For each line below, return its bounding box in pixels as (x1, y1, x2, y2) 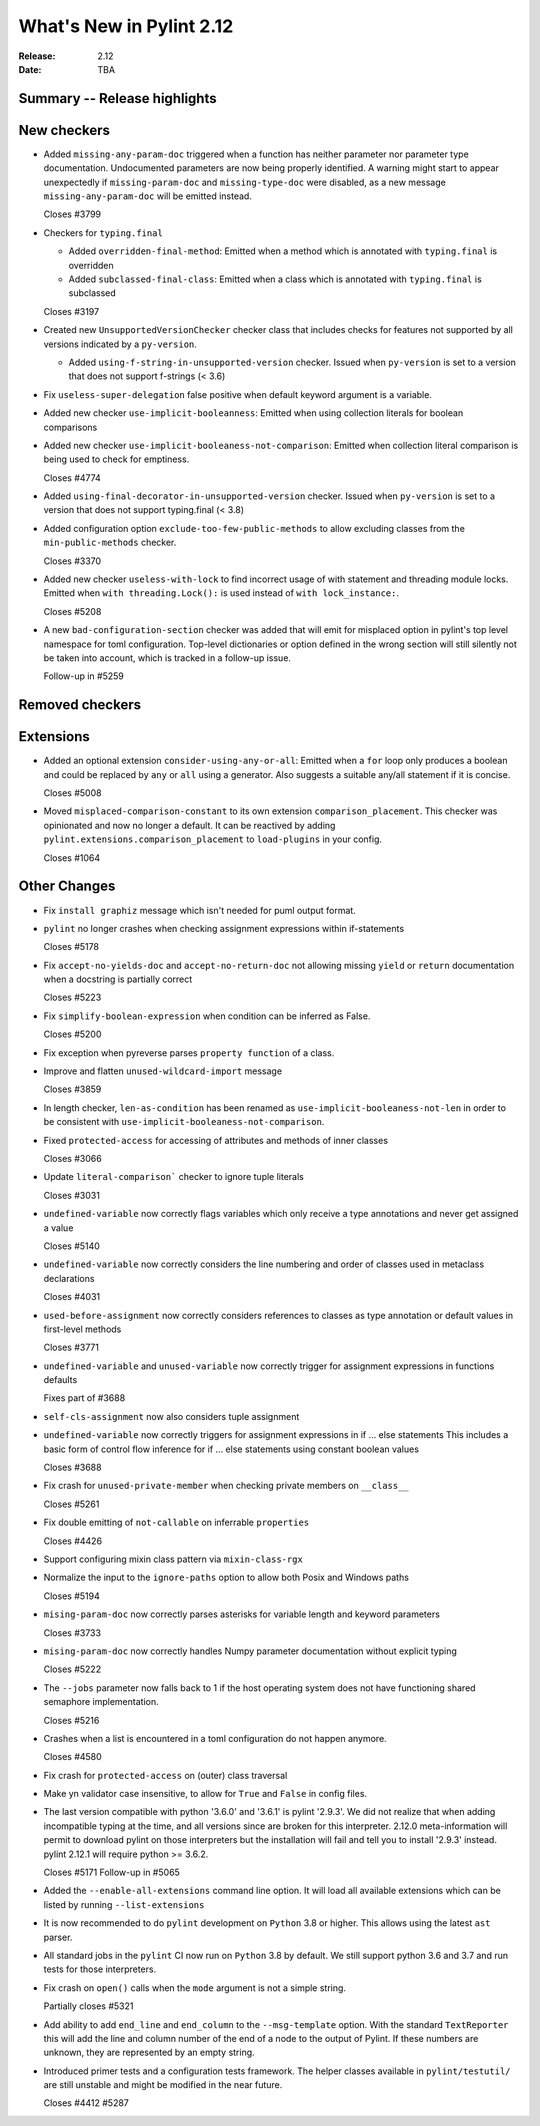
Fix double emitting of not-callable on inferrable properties (43, 1516, 310, 1529)
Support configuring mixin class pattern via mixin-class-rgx (43, 1553, 304, 1565)
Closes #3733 (43, 1626, 102, 1639)
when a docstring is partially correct (43, 973, 193, 985)
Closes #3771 (43, 1341, 100, 1354)
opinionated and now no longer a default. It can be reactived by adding (43, 819, 336, 831)
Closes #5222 (43, 1663, 102, 1675)
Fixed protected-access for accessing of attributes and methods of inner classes (43, 1134, 389, 1146)
